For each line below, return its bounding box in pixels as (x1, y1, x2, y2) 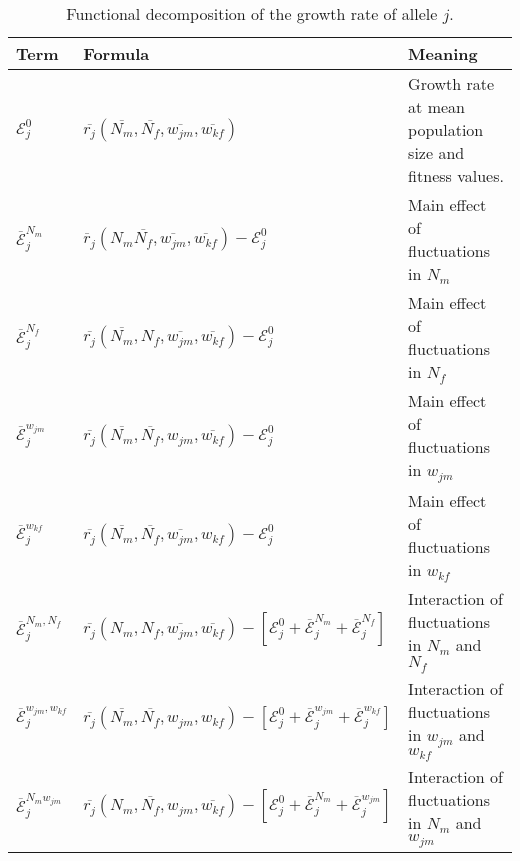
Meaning (408, 42, 478, 65)
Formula (83, 42, 150, 65)
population (408, 118, 484, 141)
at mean (408, 95, 465, 118)
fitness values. (408, 164, 504, 187)
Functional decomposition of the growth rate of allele (66, 2, 438, 25)
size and (408, 141, 465, 164)
